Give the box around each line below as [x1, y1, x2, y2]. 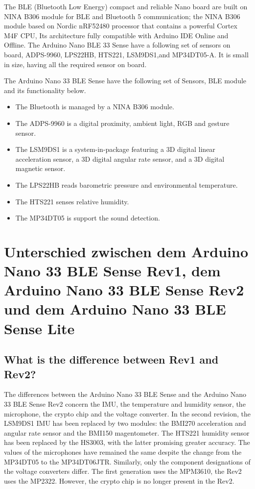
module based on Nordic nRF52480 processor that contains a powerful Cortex [4, 21, 237, 31]
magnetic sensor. [15, 163, 66, 173]
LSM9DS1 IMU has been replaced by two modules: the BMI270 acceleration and [4, 418, 246, 428]
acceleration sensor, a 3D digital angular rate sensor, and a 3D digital [15, 153, 225, 164]
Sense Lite [4, 318, 75, 338]
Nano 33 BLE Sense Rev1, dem [4, 261, 221, 281]
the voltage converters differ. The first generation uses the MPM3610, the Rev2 [4, 466, 242, 476]
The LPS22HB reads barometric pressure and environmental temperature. [15, 179, 238, 190]
